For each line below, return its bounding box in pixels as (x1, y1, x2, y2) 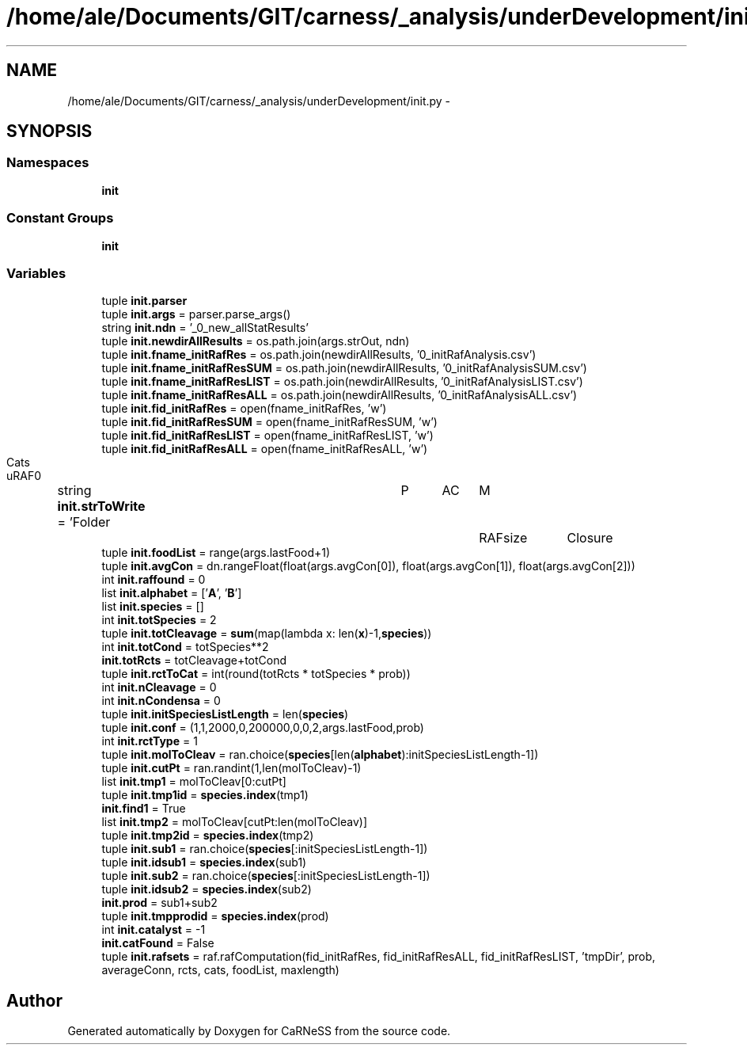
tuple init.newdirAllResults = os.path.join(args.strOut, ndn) (101, 334, 410, 348)
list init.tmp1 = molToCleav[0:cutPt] (101, 775, 286, 789)
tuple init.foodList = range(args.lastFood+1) (101, 546, 331, 560)
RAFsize (479, 530, 528, 546)
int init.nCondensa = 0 (101, 694, 221, 708)
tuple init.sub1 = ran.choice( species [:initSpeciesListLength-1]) (101, 842, 428, 856)
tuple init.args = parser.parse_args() (101, 307, 291, 322)
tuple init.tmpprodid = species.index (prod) (101, 909, 329, 923)
